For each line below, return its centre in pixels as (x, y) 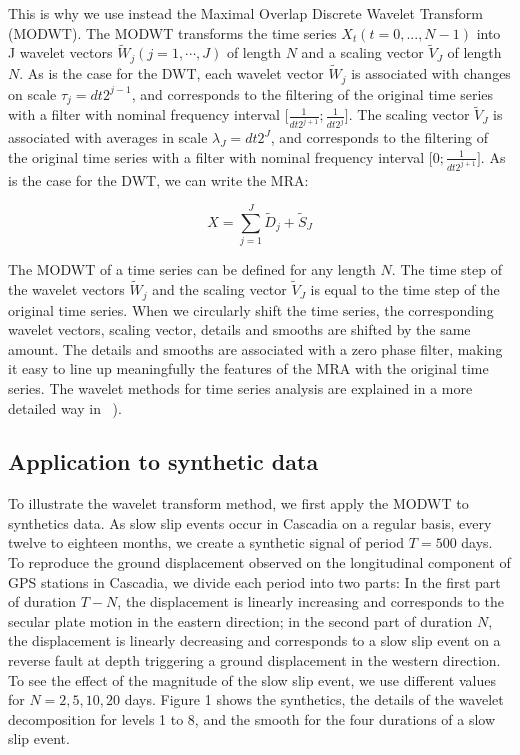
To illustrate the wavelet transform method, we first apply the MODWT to (238, 503)
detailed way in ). (65, 407)
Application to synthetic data (163, 461)
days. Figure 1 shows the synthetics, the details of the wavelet (314, 699)
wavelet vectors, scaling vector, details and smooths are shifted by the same (239, 329)
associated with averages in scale (108, 137)
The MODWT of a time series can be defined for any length (192, 269)
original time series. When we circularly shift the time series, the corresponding (251, 309)
